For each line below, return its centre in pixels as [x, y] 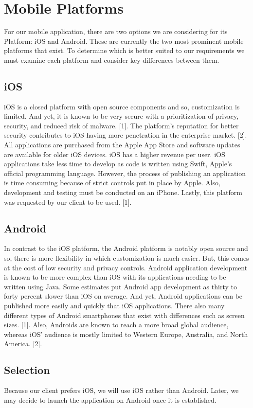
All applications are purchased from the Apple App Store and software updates [122, 145]
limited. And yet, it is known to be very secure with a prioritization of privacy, [121, 116]
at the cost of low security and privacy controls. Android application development [126, 267]
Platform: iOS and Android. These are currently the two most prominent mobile [124, 41]
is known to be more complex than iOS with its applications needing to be [115, 277]
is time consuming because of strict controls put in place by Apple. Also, [112, 183]
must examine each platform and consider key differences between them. [112, 60]
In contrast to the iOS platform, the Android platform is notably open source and [126, 248]
